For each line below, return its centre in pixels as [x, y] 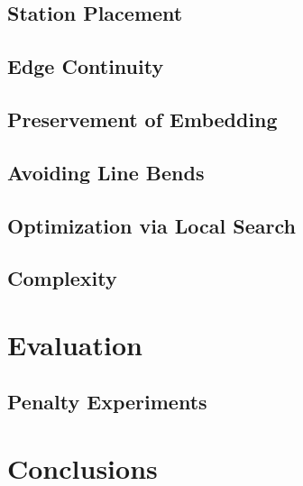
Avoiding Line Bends [106, 172]
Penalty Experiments [107, 402]
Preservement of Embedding [142, 119]
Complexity [62, 278]
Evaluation [75, 344]
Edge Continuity [86, 66]
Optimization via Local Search [151, 225]
